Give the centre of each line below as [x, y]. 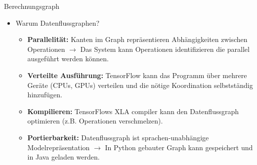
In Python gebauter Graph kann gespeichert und [179, 147]
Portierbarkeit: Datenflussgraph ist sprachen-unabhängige [118, 137]
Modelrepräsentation [59, 147]
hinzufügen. [45, 95]
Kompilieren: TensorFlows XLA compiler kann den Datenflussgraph [133, 111]
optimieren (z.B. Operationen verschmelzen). [95, 121]
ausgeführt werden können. [68, 59]
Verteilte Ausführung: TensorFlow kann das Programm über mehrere [137, 75]
